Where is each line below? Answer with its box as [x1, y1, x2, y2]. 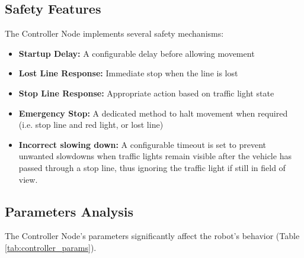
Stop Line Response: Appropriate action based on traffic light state [18, 86, 274, 99]
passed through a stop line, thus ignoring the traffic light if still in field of [18, 161, 286, 173]
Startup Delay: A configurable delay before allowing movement [18, 47, 255, 59]
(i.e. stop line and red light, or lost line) [18, 118, 164, 131]
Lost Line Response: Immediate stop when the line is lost [18, 67, 238, 79]
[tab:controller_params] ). [5, 241, 97, 253]
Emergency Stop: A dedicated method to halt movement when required [18, 107, 288, 119]
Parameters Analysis [5, 202, 134, 220]
